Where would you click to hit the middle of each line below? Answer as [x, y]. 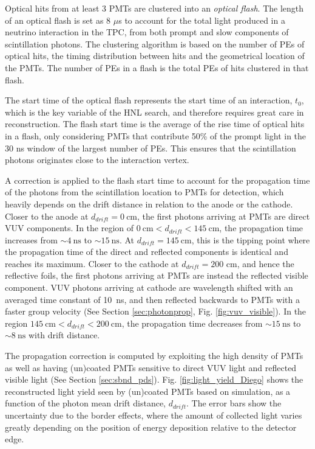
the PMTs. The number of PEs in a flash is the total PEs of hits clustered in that [157, 67]
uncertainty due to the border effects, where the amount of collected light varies [154, 415]
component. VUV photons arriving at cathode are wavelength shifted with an [149, 287]
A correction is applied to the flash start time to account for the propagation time [157, 180]
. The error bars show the [234, 403]
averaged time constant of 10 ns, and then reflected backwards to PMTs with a [152, 299]
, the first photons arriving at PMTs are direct [224, 216]
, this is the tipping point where [251, 239]
